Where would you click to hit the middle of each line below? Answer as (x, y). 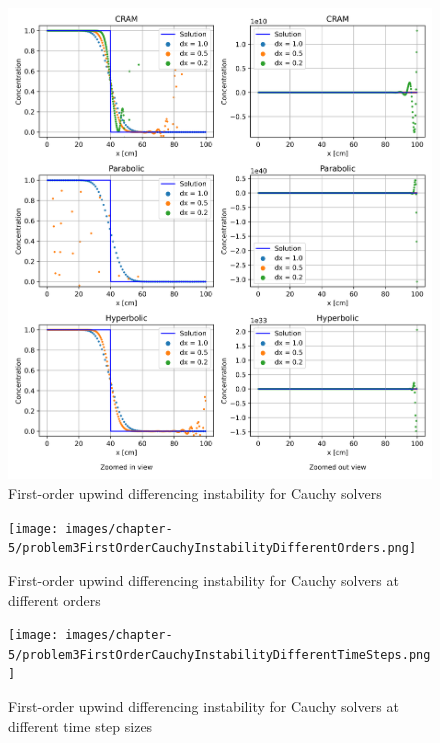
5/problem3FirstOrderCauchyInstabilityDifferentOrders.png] (212, 548)
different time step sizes (80, 725)
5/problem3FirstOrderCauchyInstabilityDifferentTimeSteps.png (219, 654)
